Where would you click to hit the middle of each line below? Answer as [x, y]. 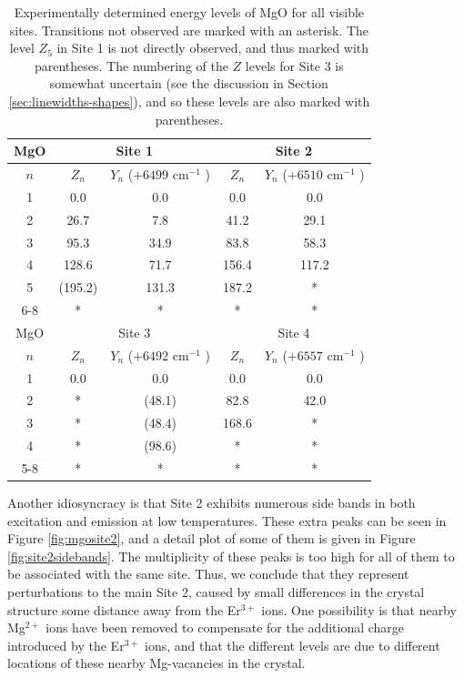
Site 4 [294, 332]
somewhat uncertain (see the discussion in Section [189, 83]
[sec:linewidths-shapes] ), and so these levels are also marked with [189, 101]
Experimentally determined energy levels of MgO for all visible [189, 12]
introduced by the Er [66, 645]
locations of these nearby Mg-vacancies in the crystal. [156, 663]
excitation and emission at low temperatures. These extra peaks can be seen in [227, 520]
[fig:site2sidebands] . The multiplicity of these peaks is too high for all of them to [231, 556]
